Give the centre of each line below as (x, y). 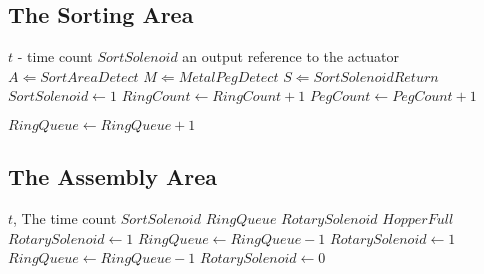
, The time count (65, 218)
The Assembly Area (113, 176)
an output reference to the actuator (291, 56)
